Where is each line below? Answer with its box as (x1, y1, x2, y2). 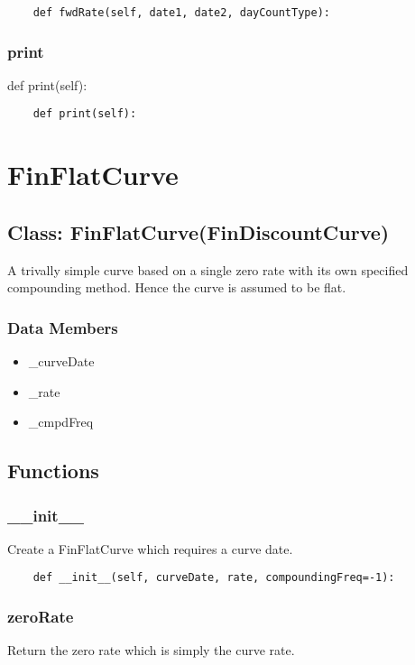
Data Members (7, 316, 118, 338)
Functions (7, 457, 99, 485)
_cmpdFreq (28, 412, 94, 431)
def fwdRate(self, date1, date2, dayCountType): (32, 6, 330, 19)
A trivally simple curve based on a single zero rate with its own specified (7, 260, 409, 279)
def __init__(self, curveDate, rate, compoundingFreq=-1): (32, 571, 395, 585)
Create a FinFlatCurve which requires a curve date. (7, 539, 293, 558)
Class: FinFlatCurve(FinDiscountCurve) (7, 217, 390, 245)
